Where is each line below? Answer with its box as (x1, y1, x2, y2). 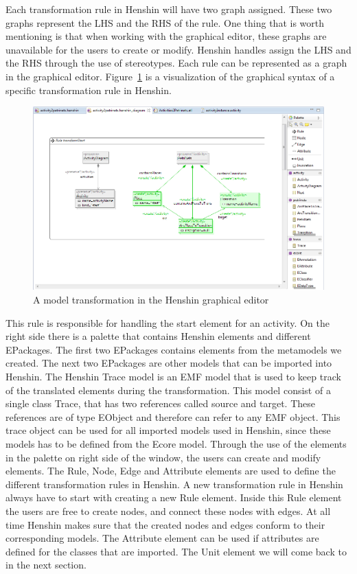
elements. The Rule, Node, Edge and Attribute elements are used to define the (5, 463, 336, 478)
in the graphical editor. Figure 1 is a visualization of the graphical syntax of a (5, 69, 335, 83)
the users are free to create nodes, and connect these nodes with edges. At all (5, 503, 331, 518)
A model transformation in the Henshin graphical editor (33, 292, 269, 307)
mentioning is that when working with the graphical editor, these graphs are (5, 29, 327, 43)
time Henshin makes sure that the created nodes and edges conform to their (5, 517, 325, 531)
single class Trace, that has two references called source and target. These (5, 396, 315, 411)
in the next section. (5, 558, 87, 572)
